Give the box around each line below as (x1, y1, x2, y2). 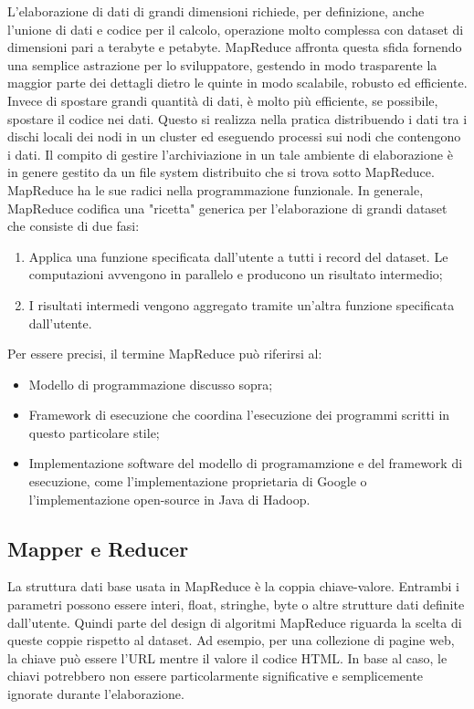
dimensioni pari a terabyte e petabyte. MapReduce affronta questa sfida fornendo (7, 37, 462, 57)
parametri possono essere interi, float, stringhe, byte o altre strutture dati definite (7, 595, 465, 614)
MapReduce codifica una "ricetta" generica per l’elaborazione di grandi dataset (7, 198, 448, 217)
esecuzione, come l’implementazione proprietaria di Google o (28, 472, 367, 491)
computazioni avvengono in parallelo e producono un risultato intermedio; (28, 265, 443, 284)
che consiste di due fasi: (7, 216, 140, 235)
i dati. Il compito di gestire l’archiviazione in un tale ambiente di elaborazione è (7, 144, 453, 163)
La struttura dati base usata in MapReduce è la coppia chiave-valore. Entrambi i (7, 577, 459, 596)
